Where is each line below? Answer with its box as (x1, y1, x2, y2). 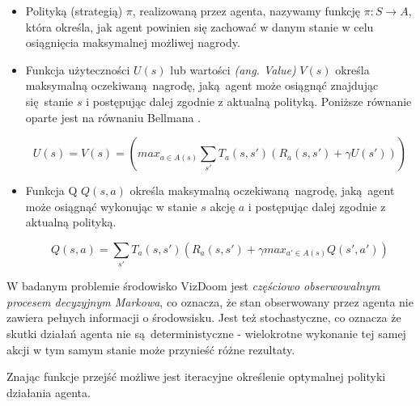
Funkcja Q (25, 182, 78, 199)
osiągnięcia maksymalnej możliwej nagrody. (25, 34, 240, 51)
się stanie (25, 92, 74, 109)
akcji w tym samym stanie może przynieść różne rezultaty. (6, 340, 295, 357)
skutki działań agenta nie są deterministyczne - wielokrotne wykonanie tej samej (6, 325, 406, 342)
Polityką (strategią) (25, 2, 123, 19)
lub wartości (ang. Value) (170, 61, 296, 78)
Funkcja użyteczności (25, 61, 130, 78)
